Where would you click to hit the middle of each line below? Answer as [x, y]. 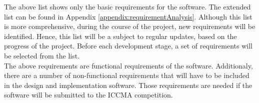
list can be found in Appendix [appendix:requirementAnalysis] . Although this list [128, 16]
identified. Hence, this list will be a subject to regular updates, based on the [120, 36]
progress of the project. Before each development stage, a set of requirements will [128, 46]
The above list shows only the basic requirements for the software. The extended [127, 6]
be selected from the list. [42, 55]
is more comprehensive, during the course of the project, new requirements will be [130, 26]
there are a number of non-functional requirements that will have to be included [127, 75]
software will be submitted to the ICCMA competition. [88, 95]
